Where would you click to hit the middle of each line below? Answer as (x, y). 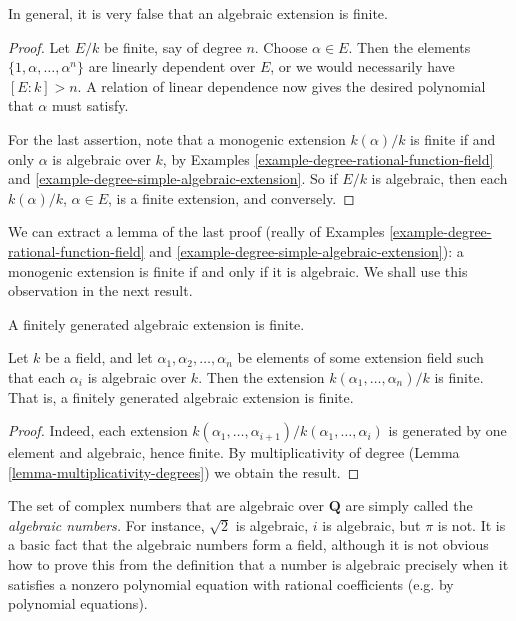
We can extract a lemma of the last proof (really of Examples (196, 231)
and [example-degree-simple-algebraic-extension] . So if (173, 178)
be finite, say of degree (172, 46)
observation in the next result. (100, 290)
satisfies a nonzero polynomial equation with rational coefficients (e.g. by (231, 583)
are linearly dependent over (172, 66)
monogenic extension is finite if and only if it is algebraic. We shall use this (238, 270)
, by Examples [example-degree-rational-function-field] (328, 158)
